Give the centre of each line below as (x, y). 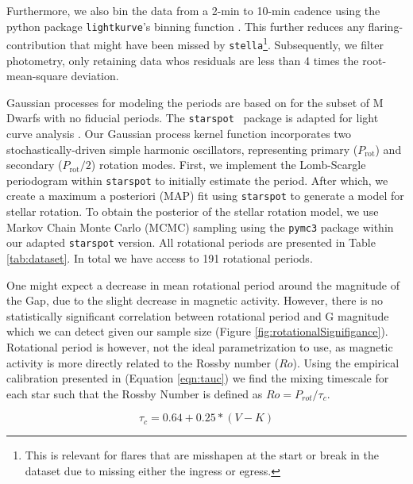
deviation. (95, 76)
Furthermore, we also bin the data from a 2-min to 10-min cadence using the (193, 10)
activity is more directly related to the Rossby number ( (143, 362)
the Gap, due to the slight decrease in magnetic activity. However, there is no (195, 300)
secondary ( (35, 165)
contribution (37, 44)
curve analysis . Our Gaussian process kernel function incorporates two (179, 133)
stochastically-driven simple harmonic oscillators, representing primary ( (182, 149)
